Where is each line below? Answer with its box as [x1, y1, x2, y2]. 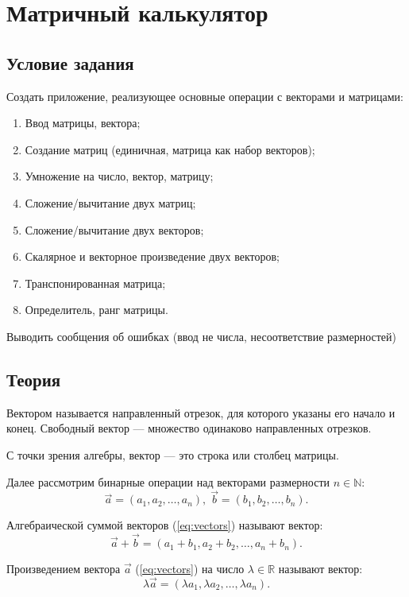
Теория [6, 366, 61, 391]
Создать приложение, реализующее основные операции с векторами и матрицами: [6, 87, 403, 104]
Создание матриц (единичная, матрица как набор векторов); [25, 141, 315, 157]
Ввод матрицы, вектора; [25, 114, 141, 131]
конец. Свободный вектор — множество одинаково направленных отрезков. [6, 420, 372, 436]
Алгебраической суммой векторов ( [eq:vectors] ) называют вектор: [6, 517, 323, 533]
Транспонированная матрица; [25, 274, 166, 291]
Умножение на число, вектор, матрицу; [25, 168, 214, 184]
